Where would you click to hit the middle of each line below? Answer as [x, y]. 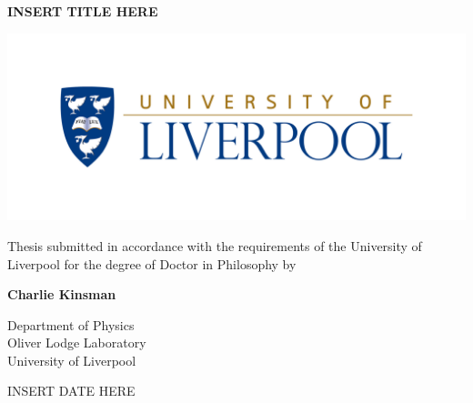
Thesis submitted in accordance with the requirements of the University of [215, 245]
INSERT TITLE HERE [83, 11]
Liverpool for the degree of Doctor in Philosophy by [152, 263]
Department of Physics [71, 324]
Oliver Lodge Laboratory [77, 343]
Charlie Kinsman [62, 294]
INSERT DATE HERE [71, 391]
